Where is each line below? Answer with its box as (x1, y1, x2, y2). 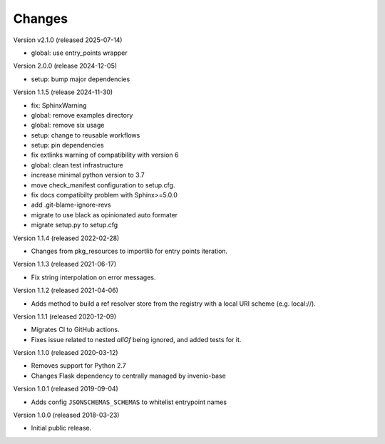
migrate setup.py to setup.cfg (31, 221, 118, 229)
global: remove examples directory (31, 110, 133, 119)
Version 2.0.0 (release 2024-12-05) (13, 61, 118, 71)
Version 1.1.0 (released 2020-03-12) (13, 349, 118, 357)
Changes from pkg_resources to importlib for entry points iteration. (31, 247, 228, 255)
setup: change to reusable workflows (31, 130, 140, 139)
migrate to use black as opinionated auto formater (31, 210, 178, 219)
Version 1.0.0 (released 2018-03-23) (13, 411, 120, 420)
